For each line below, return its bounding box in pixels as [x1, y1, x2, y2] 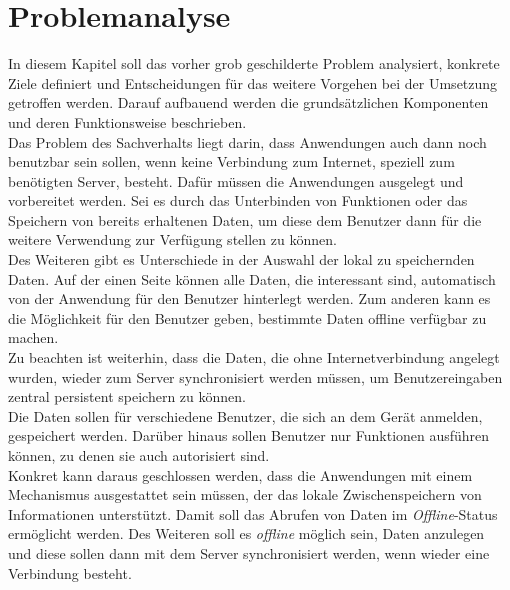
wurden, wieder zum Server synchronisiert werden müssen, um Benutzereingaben [8, 366, 503, 387]
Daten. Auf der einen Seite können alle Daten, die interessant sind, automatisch [8, 268, 496, 289]
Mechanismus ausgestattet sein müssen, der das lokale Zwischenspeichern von [8, 484, 482, 505]
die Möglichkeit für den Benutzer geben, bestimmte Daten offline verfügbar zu [8, 307, 487, 328]
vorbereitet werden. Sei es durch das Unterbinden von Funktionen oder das [8, 190, 468, 211]
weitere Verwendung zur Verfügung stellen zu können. [8, 229, 337, 250]
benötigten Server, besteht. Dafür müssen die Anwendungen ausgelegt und [8, 170, 464, 191]
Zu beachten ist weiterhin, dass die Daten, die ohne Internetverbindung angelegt [8, 347, 500, 368]
